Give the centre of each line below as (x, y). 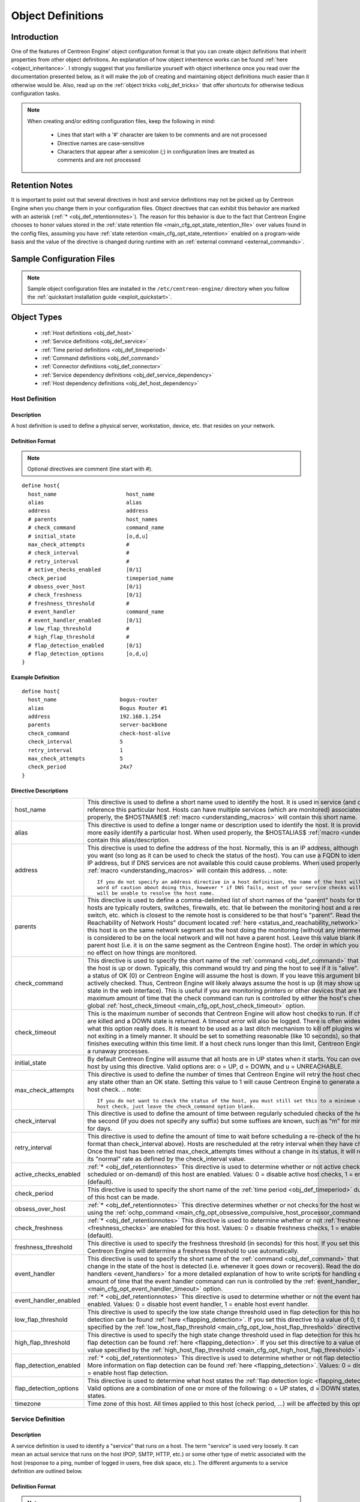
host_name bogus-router (93, 700)
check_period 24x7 (80, 767)
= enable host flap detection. (128, 1373)
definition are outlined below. (47, 1471)
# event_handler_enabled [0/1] (85, 620)
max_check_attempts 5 (75, 759)
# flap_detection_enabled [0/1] (85, 645)
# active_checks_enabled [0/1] (85, 570)
